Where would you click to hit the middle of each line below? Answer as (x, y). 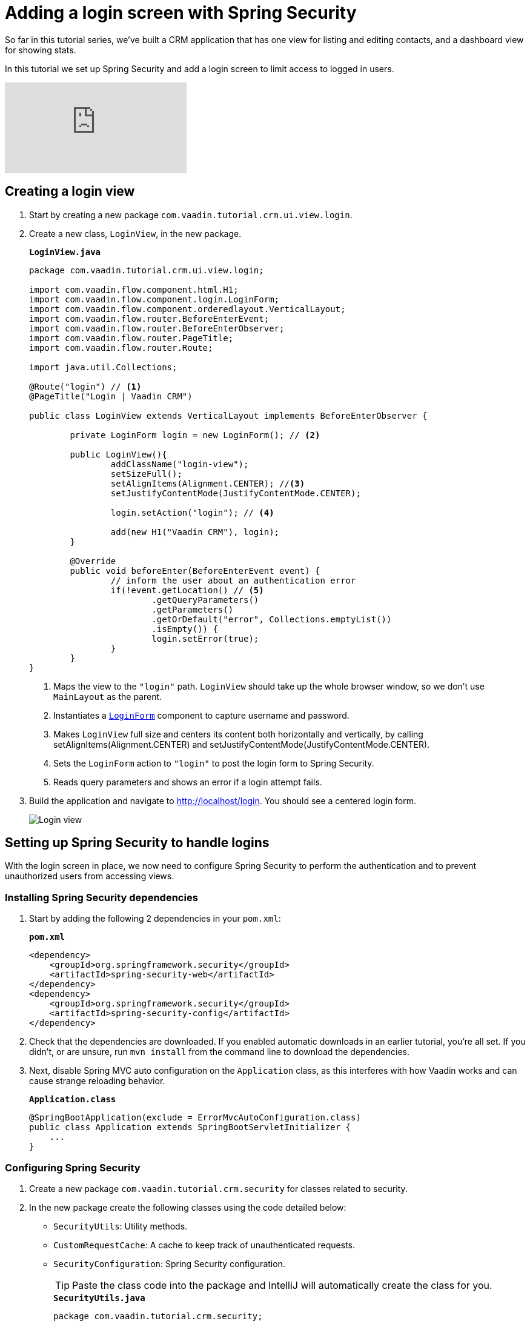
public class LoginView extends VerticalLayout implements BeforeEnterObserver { (228, 415)
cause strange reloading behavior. (97, 1081)
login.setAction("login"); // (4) (192, 512)
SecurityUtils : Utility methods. (121, 1226)
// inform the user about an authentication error (233, 580)
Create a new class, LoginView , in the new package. (135, 233)
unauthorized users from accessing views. (90, 876)
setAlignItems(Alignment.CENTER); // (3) (208, 483)
